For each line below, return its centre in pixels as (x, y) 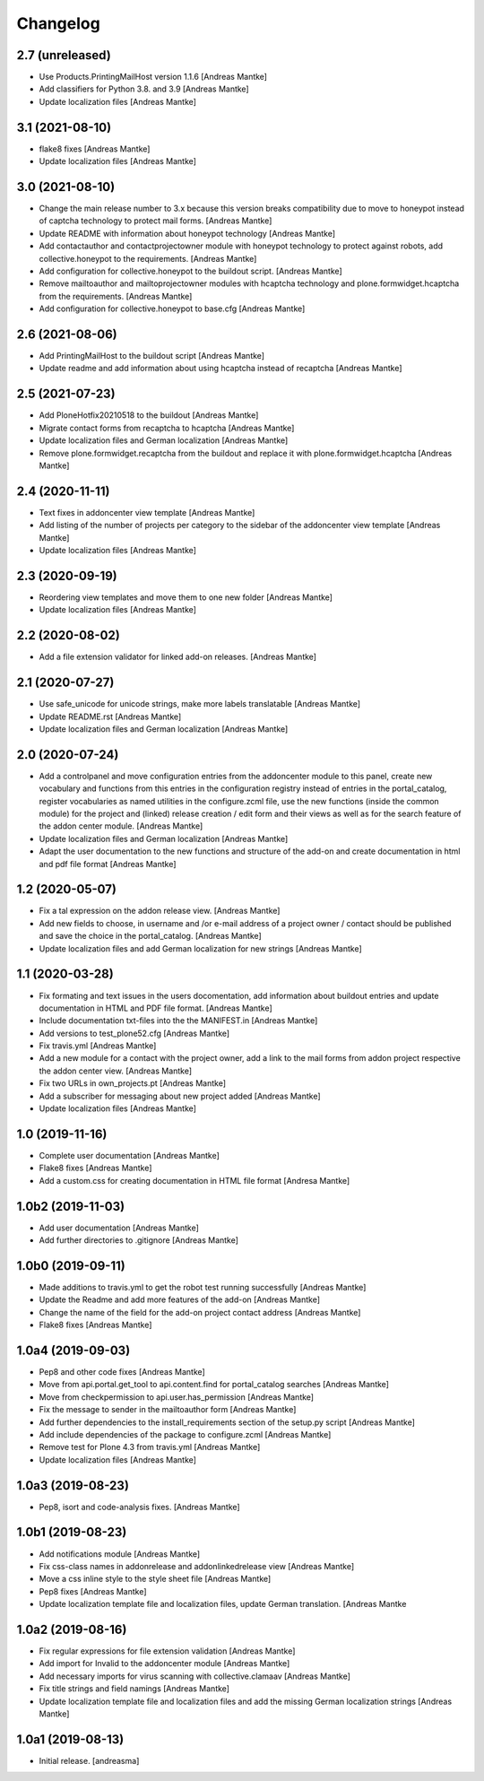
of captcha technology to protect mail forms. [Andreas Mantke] (156, 221)
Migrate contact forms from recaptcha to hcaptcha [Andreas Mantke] (167, 428)
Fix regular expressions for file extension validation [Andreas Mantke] (167, 1651)
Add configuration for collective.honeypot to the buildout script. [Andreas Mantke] (190, 271)
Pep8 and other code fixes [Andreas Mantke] (122, 1372)
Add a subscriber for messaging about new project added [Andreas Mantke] (180, 1096)
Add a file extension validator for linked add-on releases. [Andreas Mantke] (178, 657)
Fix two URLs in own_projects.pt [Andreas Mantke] (133, 1083)
